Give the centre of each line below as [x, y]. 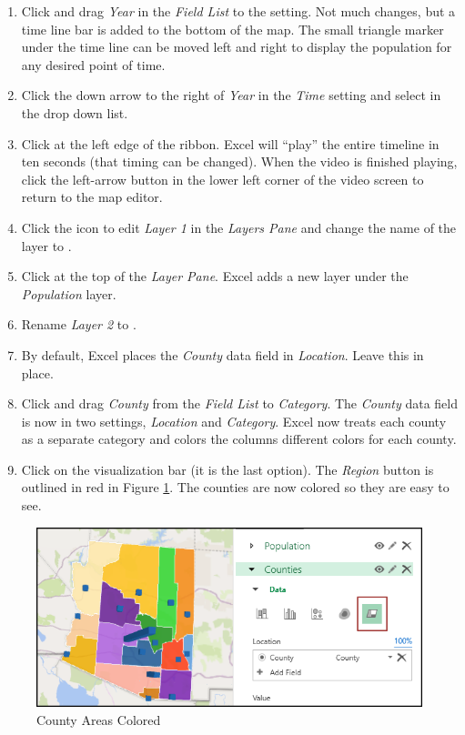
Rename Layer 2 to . [79, 324]
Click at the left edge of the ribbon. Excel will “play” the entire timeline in [230, 143]
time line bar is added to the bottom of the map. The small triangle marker [232, 29]
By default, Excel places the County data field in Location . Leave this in [222, 354]
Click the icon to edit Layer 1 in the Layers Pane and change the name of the [239, 227]
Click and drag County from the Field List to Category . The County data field [239, 403]
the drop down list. [75, 112]
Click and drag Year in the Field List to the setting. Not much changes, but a [238, 11]
